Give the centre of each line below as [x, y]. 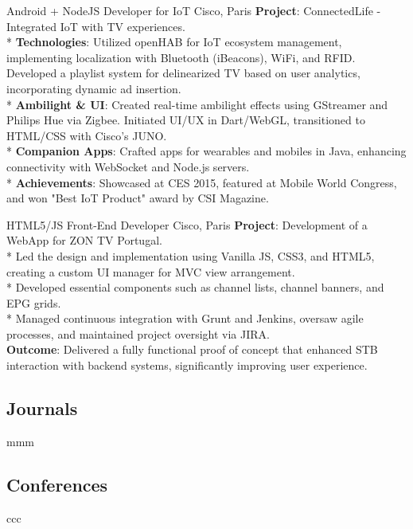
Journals [42, 408]
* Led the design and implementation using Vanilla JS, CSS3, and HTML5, [191, 255]
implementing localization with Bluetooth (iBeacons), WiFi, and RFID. [181, 57]
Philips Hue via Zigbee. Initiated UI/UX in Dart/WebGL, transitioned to [186, 120]
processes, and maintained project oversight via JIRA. [138, 333]
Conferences [57, 484]
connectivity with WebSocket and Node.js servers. [128, 166]
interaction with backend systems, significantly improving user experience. [187, 365]
